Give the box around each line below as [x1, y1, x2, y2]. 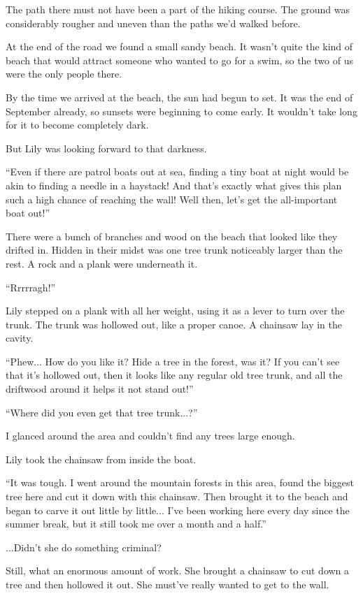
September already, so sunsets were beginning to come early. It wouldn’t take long [6, 103, 357, 118]
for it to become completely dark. [6, 117, 149, 132]
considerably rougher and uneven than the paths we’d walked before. [6, 15, 301, 30]
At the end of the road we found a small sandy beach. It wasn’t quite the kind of [6, 39, 353, 54]
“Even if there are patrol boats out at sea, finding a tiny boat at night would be [6, 164, 349, 179]
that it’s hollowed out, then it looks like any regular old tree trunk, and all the [6, 368, 343, 382]
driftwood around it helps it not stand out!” [6, 381, 194, 396]
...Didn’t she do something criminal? [6, 539, 162, 554]
